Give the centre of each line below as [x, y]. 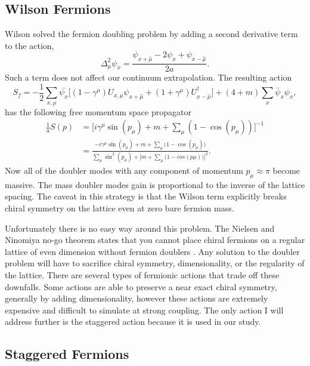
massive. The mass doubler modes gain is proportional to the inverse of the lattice [155, 184]
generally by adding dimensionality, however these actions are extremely [137, 298]
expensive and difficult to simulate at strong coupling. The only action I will [144, 310]
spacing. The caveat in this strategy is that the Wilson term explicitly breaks [146, 196]
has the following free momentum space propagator [98, 111]
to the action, [30, 45]
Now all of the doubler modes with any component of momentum [124, 170]
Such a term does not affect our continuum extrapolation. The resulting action [148, 77]
